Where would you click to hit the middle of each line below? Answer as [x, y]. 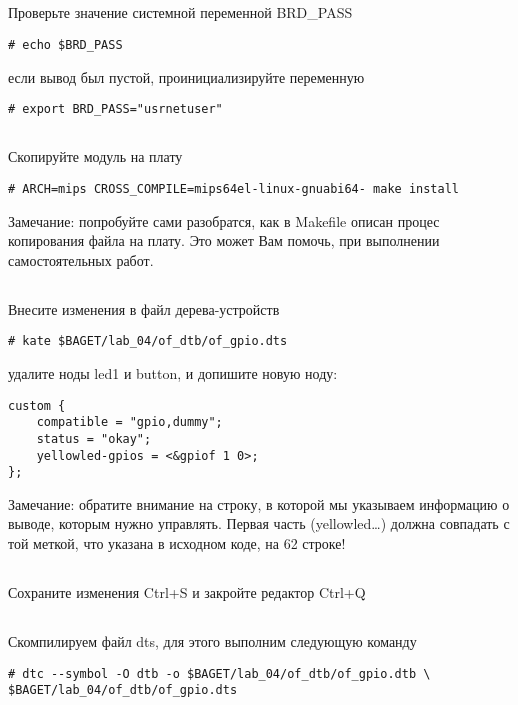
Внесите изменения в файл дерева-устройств [144, 308]
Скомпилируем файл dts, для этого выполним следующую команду [212, 640]
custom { [37, 405]
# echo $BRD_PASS [65, 44]
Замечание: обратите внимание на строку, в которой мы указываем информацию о [259, 503]
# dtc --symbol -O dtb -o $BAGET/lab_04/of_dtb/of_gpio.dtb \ [219, 673]
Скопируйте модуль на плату [95, 156]
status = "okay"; [94, 438]
